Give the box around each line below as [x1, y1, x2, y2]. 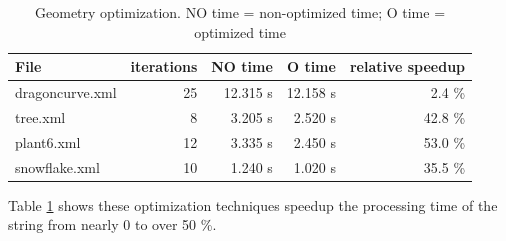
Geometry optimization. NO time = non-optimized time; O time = [35, 2, 446, 22]
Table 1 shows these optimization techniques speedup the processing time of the [8, 194, 498, 215]
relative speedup [349, 56, 466, 77]
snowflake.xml [15, 156, 100, 177]
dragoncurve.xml [15, 82, 117, 103]
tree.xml [15, 106, 66, 127]
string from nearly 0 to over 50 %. [8, 214, 217, 235]
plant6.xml [15, 131, 81, 152]
